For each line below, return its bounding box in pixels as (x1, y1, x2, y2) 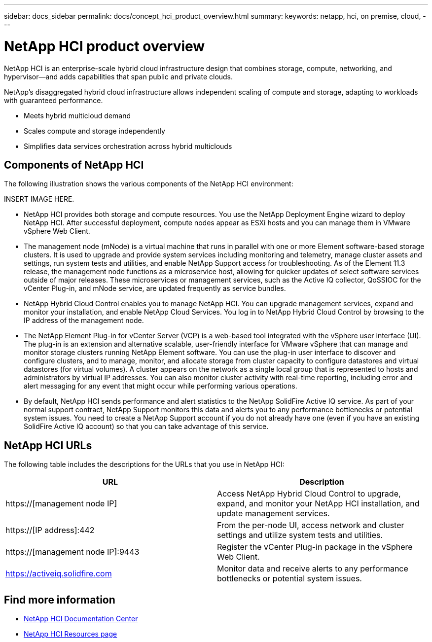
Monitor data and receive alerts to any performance (217, 564, 408, 574)
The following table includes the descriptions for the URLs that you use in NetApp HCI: (4, 460, 285, 469)
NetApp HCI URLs (4, 439, 92, 452)
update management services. (217, 508, 330, 519)
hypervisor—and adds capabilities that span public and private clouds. (4, 72, 233, 81)
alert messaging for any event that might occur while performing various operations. (24, 382, 297, 391)
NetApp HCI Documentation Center (24, 614, 138, 623)
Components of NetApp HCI (4, 158, 144, 171)
